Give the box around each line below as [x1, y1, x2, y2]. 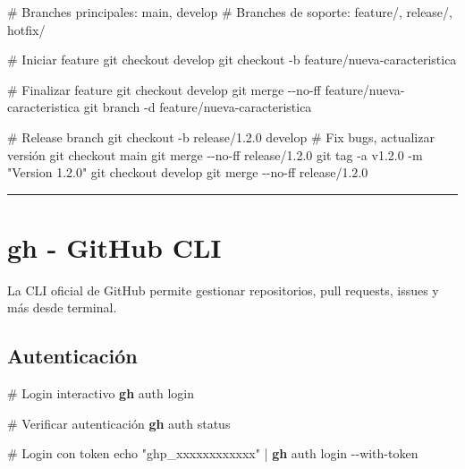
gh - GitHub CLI [7, 228, 222, 265]
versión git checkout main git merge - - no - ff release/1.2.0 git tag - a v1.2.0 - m [7, 145, 423, 164]
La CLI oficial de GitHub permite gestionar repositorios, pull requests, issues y [7, 280, 439, 299]
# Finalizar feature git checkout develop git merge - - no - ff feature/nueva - [7, 80, 405, 98]
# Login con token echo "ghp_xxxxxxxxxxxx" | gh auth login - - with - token [7, 444, 418, 463]
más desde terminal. [7, 298, 117, 317]
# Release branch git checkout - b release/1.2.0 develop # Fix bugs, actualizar [7, 127, 435, 146]
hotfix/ [7, 20, 46, 38]
